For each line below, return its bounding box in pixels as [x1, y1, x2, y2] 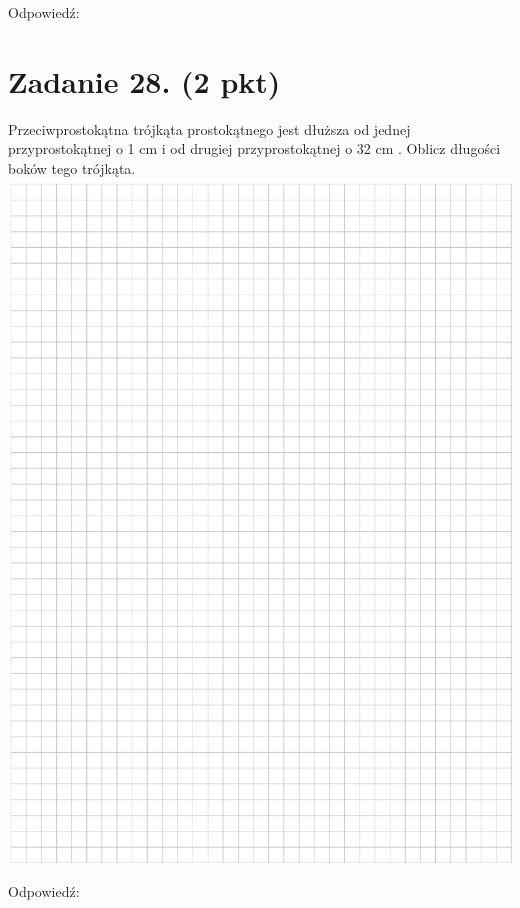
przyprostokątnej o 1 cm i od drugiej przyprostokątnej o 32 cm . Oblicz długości [8, 138, 501, 159]
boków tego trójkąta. [8, 157, 136, 178]
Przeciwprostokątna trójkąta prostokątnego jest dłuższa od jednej [8, 118, 411, 139]
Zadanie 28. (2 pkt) [8, 60, 281, 101]
